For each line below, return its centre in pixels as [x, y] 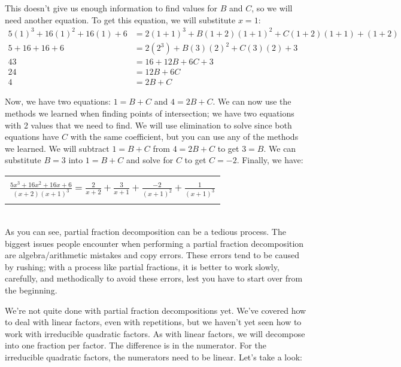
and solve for [150, 160]
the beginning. [31, 290]
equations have [32, 137]
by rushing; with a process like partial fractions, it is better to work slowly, [142, 266]
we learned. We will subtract [57, 148]
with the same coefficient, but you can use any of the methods [184, 137]
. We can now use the [252, 101]
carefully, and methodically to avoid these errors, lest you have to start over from [154, 278]
